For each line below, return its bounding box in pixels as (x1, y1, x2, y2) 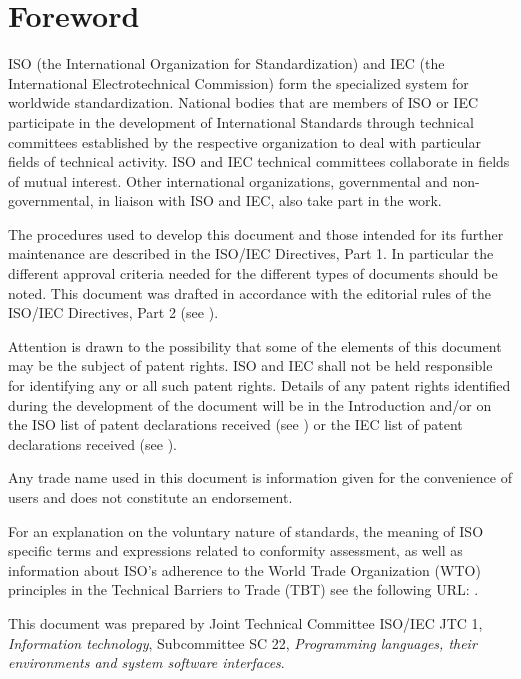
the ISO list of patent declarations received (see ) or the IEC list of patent (8, 414, 463, 435)
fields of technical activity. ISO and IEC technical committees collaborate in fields (8, 151, 510, 172)
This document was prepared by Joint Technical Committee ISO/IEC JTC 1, (8, 612, 483, 633)
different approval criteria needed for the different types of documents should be (8, 263, 498, 284)
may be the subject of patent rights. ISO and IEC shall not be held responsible (8, 355, 493, 376)
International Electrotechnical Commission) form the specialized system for (8, 72, 469, 93)
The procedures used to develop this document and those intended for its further (8, 223, 504, 244)
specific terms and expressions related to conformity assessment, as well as (8, 540, 463, 561)
